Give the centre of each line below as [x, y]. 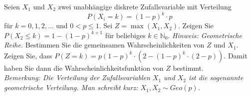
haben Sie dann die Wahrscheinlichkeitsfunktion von [84, 68]
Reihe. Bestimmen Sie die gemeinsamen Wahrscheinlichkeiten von [104, 45]
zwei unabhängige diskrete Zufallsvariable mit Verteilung [145, 6]
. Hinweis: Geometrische [205, 35]
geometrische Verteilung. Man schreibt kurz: [71, 87]
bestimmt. [188, 68]
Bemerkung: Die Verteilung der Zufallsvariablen [77, 77]
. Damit [236, 55]
